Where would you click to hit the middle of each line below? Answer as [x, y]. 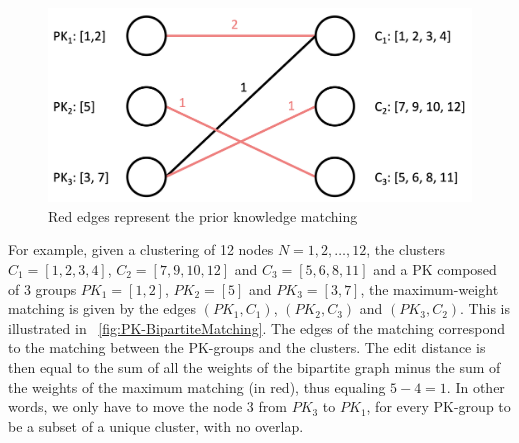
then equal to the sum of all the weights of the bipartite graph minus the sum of [254, 366]
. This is [485, 308]
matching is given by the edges [102, 308]
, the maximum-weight [429, 288]
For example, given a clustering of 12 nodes [141, 249]
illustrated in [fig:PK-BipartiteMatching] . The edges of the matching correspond [257, 327]
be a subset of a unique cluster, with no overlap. [156, 425]
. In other [475, 386]
